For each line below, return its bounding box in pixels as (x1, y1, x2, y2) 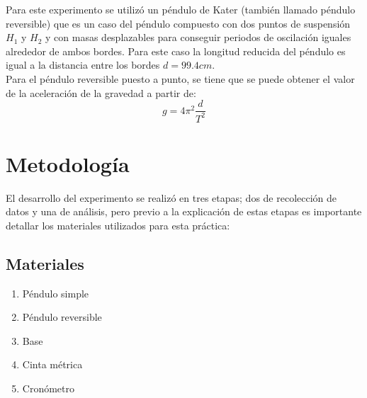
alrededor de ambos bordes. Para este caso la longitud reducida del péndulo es (6, 43, 346, 58)
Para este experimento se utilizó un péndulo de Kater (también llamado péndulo (6, 2, 356, 16)
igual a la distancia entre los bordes (6, 57, 160, 72)
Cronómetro (22, 381, 74, 396)
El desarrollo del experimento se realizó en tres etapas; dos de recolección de (6, 190, 337, 205)
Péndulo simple (22, 285, 89, 300)
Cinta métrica (22, 357, 83, 372)
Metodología (6, 149, 130, 178)
